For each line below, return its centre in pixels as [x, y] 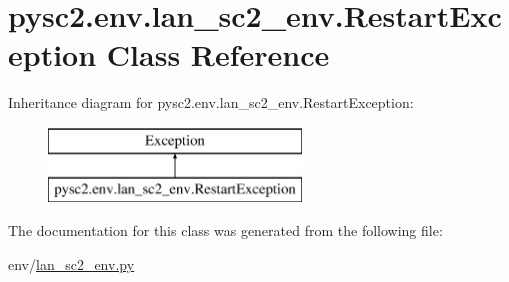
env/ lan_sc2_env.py [71, 263]
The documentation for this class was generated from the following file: [225, 230]
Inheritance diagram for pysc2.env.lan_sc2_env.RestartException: [211, 102]
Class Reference [218, 54]
